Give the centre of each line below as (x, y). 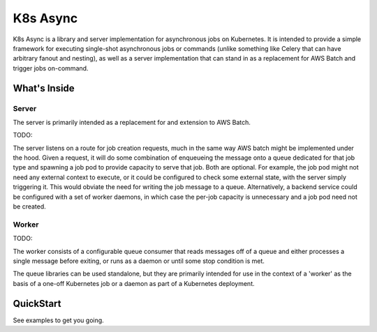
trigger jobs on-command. (51, 68)
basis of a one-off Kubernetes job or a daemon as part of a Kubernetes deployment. (134, 283)
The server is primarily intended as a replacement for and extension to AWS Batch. (132, 122)
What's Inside (44, 88)
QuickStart (37, 303)
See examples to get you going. (58, 320)
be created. (30, 206)
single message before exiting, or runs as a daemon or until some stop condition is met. (139, 261)
